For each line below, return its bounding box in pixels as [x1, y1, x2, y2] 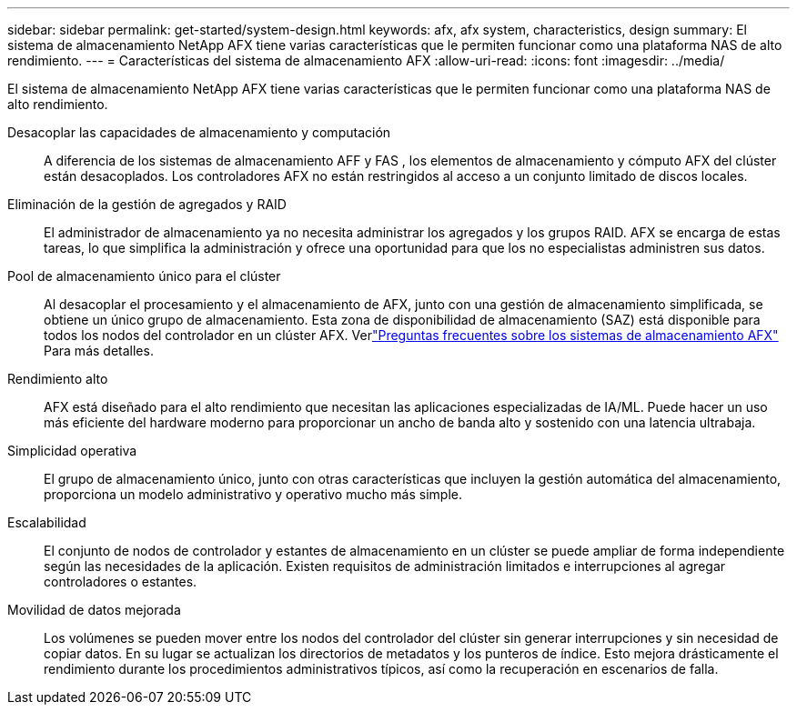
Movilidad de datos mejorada [7, 602, 181, 617]
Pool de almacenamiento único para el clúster [7, 268, 281, 284]
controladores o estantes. [44, 574, 197, 589]
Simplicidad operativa [7, 443, 137, 458]
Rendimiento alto [7, 371, 108, 386]
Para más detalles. [44, 343, 154, 358]
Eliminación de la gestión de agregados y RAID [7, 196, 287, 212]
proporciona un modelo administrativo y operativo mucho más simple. [44, 486, 462, 502]
